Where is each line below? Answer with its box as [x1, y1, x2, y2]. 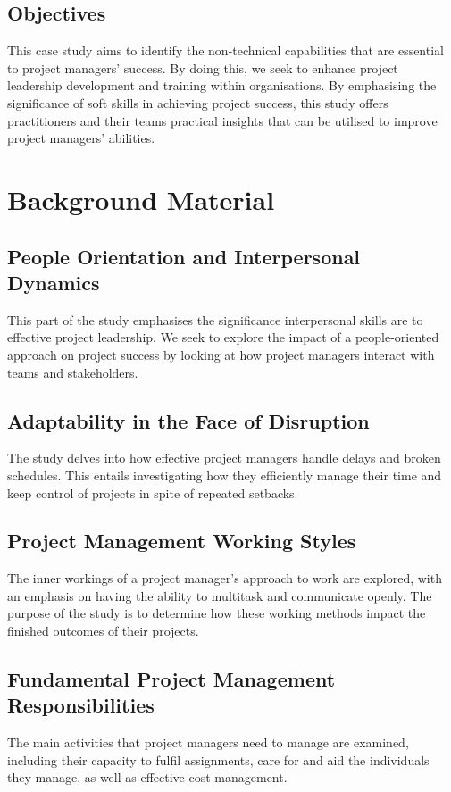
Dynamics [7, 268, 100, 296]
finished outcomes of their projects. [7, 621, 199, 640]
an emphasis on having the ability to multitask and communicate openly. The [7, 586, 432, 604]
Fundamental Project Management [7, 665, 336, 693]
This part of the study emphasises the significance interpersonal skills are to [7, 310, 423, 329]
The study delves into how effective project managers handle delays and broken [7, 448, 441, 467]
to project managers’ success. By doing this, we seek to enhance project [7, 58, 398, 77]
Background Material [7, 180, 275, 217]
